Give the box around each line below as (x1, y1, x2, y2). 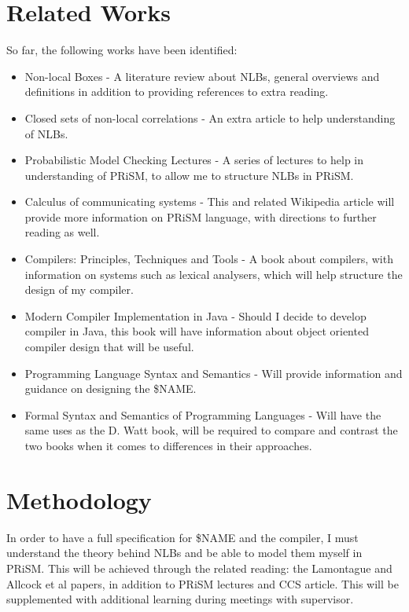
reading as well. (24, 224, 100, 240)
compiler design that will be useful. (24, 339, 194, 355)
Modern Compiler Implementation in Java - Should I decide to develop (24, 307, 367, 324)
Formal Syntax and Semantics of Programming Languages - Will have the (24, 406, 381, 423)
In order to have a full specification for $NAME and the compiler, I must (6, 529, 359, 545)
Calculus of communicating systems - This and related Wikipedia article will (24, 193, 395, 210)
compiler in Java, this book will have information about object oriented (24, 323, 369, 339)
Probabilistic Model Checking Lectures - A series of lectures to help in (24, 152, 364, 168)
